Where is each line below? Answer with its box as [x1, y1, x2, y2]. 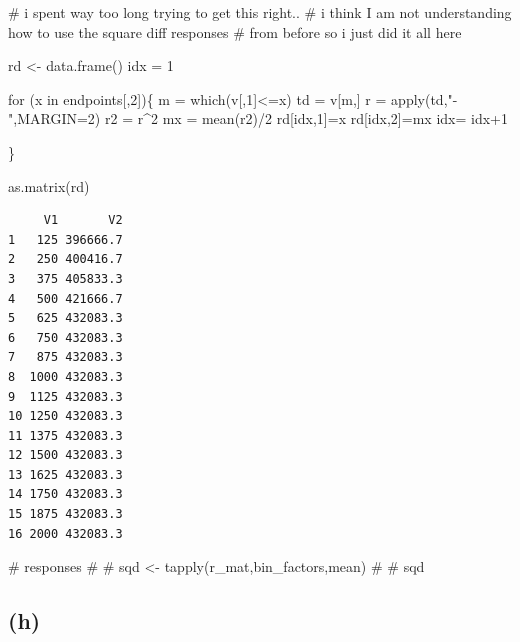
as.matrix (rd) [8, 175, 90, 196]
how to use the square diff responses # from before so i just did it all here [8, 21, 462, 42]
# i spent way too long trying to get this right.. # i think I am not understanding [8, 2, 512, 22]
